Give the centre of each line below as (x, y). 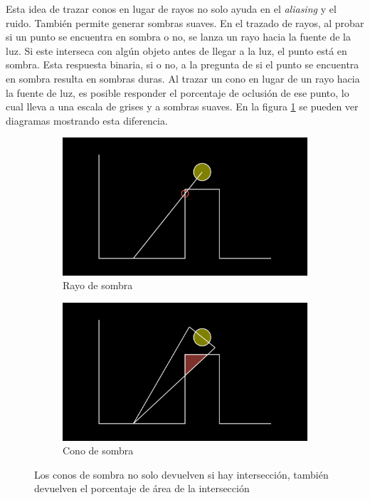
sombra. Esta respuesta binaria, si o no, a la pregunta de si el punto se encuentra (183, 64)
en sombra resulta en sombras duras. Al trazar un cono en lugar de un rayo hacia (183, 78)
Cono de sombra (98, 450)
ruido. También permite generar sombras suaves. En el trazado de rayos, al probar (185, 22)
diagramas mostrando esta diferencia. (87, 120)
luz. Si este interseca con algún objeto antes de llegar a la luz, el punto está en (176, 50)
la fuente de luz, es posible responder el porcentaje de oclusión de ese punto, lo (178, 92)
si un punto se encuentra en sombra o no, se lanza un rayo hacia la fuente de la (178, 37)
